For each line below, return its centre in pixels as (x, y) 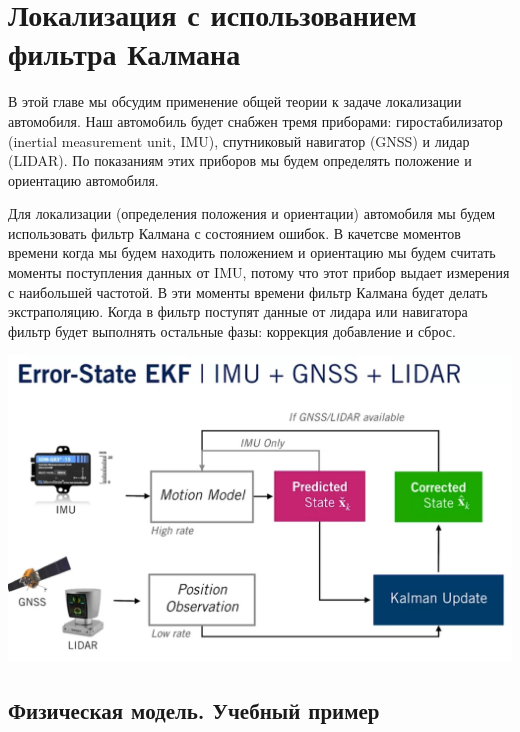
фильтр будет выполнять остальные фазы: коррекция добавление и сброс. (232, 330)
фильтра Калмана (124, 53)
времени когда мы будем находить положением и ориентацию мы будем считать (252, 252)
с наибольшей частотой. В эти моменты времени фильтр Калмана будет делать (248, 291)
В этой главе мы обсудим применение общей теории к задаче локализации (235, 101)
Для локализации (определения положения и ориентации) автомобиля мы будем (252, 213)
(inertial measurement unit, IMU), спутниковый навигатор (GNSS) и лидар (239, 140)
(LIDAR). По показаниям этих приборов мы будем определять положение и (240, 160)
